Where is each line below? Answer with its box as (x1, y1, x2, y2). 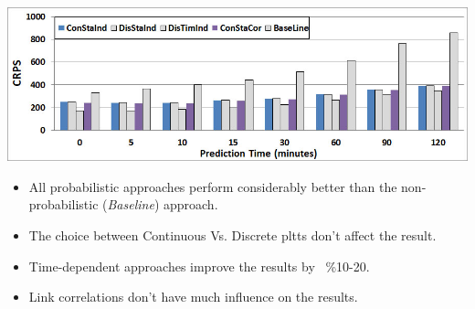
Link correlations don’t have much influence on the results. (28, 287, 358, 306)
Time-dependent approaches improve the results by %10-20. (28, 256, 370, 275)
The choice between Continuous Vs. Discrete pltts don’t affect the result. (28, 225, 437, 244)
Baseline (107, 195, 154, 214)
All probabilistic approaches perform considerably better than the (28, 176, 397, 196)
